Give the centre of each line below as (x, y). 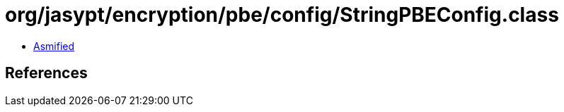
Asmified (54, 46)
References (46, 73)
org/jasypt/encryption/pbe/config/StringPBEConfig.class (282, 15)
